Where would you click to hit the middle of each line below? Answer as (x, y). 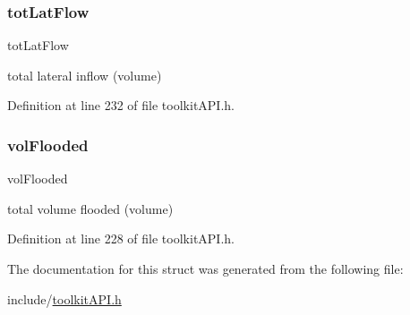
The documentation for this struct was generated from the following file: (205, 268)
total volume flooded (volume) (90, 208)
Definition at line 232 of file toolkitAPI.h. (121, 105)
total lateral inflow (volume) (85, 75)
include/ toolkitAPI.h (64, 298)
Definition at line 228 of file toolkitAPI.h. (121, 238)
